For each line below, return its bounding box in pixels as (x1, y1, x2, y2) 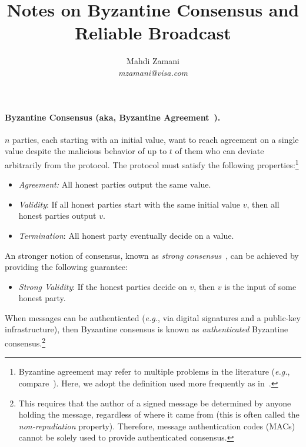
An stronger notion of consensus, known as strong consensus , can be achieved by (5, 249, 299, 261)
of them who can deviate (175, 145, 264, 157)
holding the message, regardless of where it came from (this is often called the (18, 408, 300, 421)
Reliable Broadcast (75, 21, 231, 45)
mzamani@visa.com (118, 66, 188, 78)
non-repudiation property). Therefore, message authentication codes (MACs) (18, 419, 295, 432)
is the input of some (224, 280, 297, 292)
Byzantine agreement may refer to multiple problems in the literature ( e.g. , (18, 365, 290, 378)
